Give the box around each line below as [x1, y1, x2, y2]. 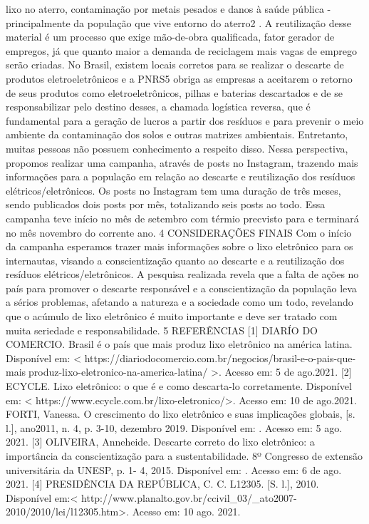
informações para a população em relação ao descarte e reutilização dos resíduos [6, 169, 355, 184]
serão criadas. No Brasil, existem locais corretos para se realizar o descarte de [6, 57, 344, 72]
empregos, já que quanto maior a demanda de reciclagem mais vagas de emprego [6, 43, 358, 58]
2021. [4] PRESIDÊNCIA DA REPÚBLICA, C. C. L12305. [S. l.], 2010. [6, 476, 319, 491]
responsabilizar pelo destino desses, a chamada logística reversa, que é [6, 99, 311, 114]
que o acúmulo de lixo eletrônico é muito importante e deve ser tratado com [6, 309, 338, 324]
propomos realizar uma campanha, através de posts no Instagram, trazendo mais [6, 155, 358, 170]
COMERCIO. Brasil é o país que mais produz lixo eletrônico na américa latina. [6, 337, 353, 351]
